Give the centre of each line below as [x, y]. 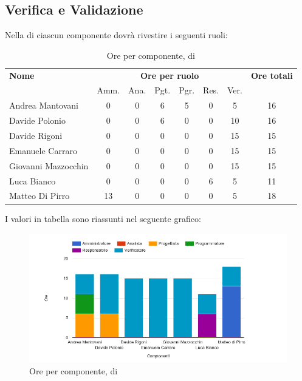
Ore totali [272, 75]
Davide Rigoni [36, 136]
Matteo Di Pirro [39, 196]
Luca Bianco [33, 180]
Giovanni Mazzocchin [49, 165]
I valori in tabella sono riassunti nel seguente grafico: [103, 219]
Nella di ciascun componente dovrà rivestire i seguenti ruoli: [116, 35]
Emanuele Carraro [43, 150]
